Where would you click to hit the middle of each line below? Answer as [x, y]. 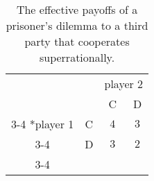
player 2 [124, 84]
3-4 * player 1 [43, 124]
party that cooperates [77, 41]
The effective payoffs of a [77, 9]
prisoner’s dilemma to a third [77, 25]
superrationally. [77, 57]
